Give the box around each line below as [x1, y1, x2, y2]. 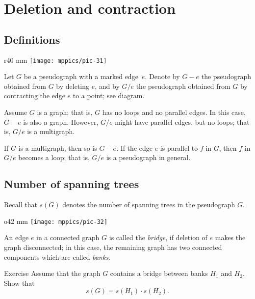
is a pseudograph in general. [106, 152, 191, 163]
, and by [95, 81, 120, 91]
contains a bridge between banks [110, 268, 208, 278]
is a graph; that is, [37, 107, 93, 117]
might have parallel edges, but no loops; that [115, 116, 250, 127]
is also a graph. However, [23, 116, 99, 127]
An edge [4, 232, 29, 243]
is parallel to [160, 142, 198, 153]
